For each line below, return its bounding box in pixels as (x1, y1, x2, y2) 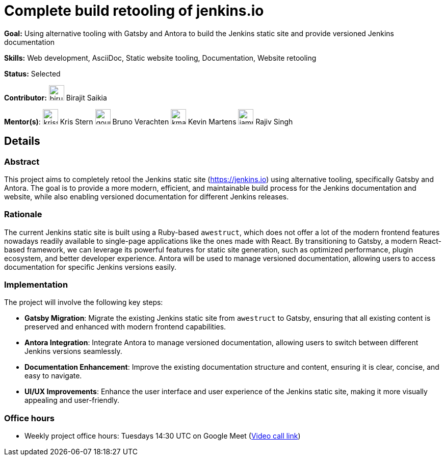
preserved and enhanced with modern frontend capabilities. (24, 322, 226, 331)
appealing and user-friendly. (24, 396, 120, 405)
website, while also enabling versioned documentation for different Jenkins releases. (4, 192, 289, 201)
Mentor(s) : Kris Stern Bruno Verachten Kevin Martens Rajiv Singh (4, 117, 293, 126)
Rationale (4, 209, 42, 220)
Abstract (4, 156, 40, 167)
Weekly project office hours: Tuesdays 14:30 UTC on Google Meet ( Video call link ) (24, 431, 301, 441)
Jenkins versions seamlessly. (24, 347, 122, 356)
